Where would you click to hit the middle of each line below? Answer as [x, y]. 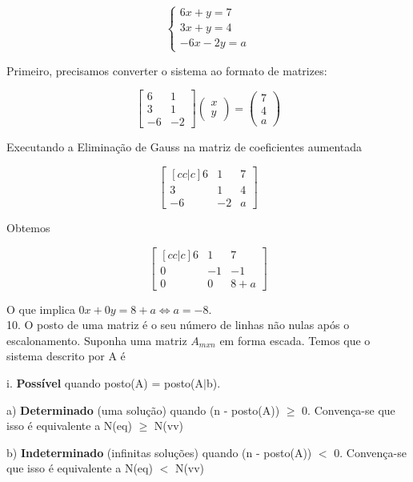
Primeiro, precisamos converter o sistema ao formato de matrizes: [167, 70]
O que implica [41, 309]
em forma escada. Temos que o [295, 340]
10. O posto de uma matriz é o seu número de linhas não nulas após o [178, 325]
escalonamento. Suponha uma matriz [97, 340]
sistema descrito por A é [66, 356]
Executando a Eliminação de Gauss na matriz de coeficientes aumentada [184, 147]
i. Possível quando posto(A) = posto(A [105, 383]
